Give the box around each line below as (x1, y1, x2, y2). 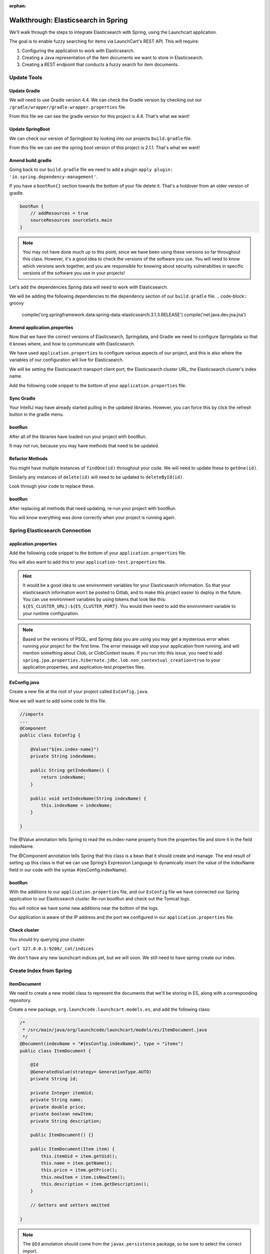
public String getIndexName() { (30, 767, 110, 773)
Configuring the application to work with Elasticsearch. (21, 48, 135, 54)
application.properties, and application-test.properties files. (22, 664, 145, 670)
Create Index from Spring (9, 967, 72, 974)
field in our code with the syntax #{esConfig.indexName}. (9, 867, 128, 873)
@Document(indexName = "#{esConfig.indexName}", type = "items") (19, 1041, 183, 1047)
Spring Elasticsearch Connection (9, 527, 91, 534)
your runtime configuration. (22, 610, 79, 616)
